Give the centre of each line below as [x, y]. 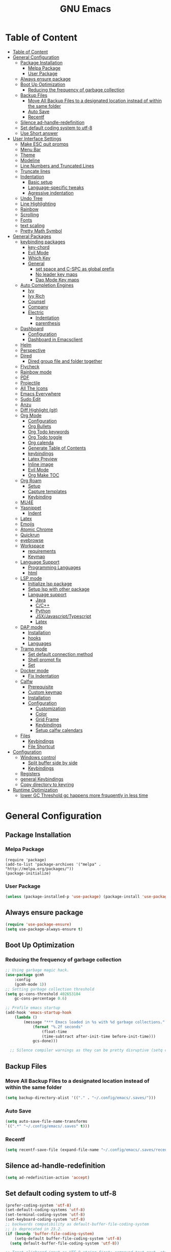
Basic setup [40, 182]
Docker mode [35, 670]
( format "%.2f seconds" [58, 1027]
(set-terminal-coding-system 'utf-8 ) [45, 1215]
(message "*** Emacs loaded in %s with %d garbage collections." [94, 1022]
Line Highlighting [38, 204]
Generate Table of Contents [57, 448]
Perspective [33, 350]
